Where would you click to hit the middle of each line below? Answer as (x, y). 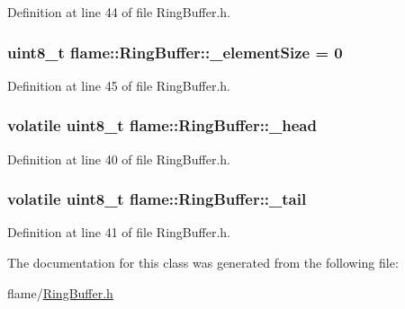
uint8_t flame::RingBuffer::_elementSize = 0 (175, 52)
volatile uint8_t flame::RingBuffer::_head (162, 125)
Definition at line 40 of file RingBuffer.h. (119, 159)
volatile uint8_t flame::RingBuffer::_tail (157, 199)
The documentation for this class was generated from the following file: (203, 263)
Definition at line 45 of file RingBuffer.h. (119, 85)
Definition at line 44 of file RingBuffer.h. (119, 12)
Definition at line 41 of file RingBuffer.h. (119, 232)
